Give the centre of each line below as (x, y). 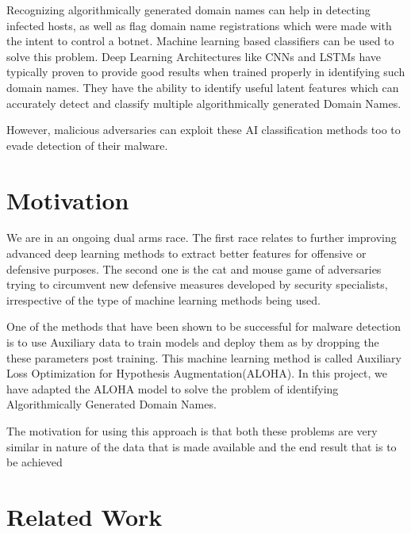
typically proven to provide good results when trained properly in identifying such (206, 72)
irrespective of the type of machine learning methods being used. (163, 299)
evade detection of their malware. (87, 145)
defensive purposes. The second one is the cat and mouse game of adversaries (194, 268)
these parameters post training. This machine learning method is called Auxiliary (204, 357)
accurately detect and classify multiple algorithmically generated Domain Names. (204, 103)
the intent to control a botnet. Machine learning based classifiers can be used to (200, 41)
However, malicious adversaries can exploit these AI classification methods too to (204, 130)
